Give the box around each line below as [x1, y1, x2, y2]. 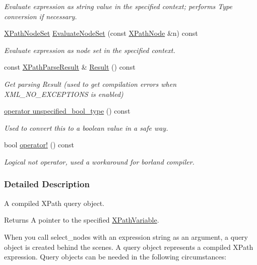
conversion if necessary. [4, 11, 77, 21]
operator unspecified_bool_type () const [4, 105, 131, 116]
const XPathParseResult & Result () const [4, 62, 136, 72]
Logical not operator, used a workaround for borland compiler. [4, 156, 195, 167]
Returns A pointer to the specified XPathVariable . [4, 215, 159, 225]
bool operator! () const [4, 139, 75, 150]
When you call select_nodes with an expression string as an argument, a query [4, 231, 248, 242]
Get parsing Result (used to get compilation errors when [4, 78, 177, 89]
